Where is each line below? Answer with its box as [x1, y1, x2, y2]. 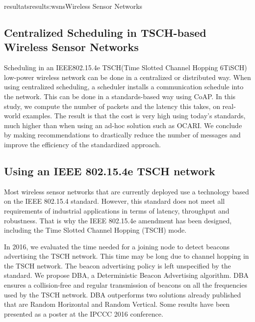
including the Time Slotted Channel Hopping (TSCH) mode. [4, 225, 187, 235]
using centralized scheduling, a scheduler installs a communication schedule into [4, 81, 244, 92]
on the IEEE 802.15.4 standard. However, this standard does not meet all [4, 196, 225, 206]
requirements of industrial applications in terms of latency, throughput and [4, 205, 229, 215]
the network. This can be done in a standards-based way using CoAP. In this [4, 91, 236, 101]
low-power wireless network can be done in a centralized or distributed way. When [4, 72, 251, 82]
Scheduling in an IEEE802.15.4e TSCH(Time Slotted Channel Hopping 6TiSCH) [4, 62, 247, 73]
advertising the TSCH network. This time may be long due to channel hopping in [4, 251, 249, 261]
